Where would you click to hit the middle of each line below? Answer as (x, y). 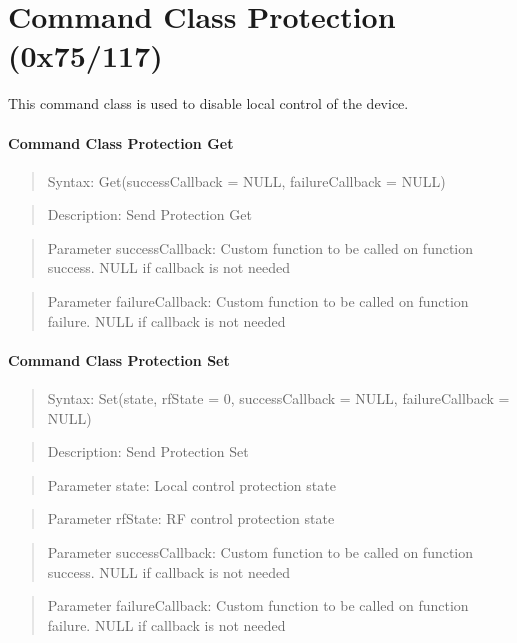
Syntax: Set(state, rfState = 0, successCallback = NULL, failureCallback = (278, 398)
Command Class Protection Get (121, 142)
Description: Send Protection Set (148, 451)
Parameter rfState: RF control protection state (191, 518)
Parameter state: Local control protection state (191, 484)
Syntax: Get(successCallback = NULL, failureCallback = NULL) (246, 180)
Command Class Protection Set (119, 359)
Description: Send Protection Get (149, 214)
